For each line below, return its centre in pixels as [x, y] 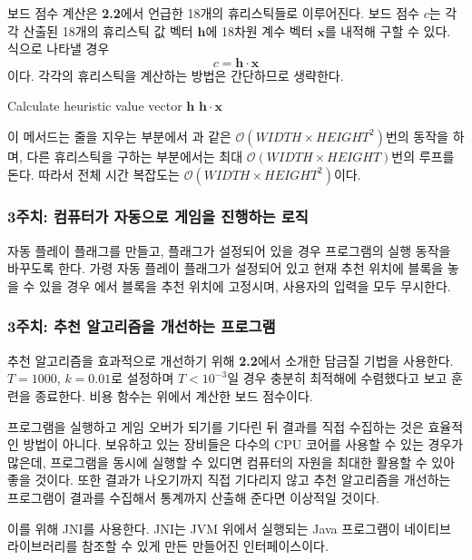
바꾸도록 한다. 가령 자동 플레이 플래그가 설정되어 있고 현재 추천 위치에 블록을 [226, 268]
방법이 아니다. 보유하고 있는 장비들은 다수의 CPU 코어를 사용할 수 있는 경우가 [243, 444]
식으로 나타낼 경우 [59, 49]
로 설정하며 [143, 378]
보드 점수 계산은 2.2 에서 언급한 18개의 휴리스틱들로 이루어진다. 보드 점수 [213, 13]
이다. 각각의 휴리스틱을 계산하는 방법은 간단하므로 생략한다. [176, 75]
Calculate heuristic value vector [95, 106]
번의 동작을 [417, 136]
